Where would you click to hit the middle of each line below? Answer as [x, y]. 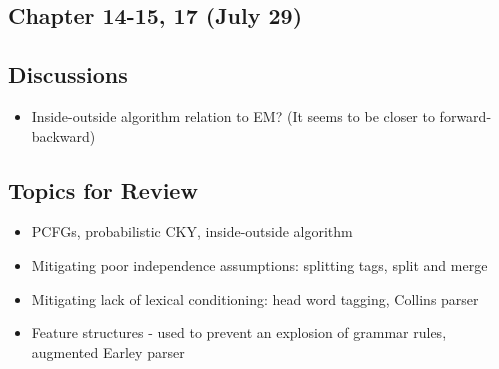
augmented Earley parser [108, 351]
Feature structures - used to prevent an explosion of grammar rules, [239, 332]
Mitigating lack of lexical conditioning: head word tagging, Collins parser [255, 298]
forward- [465, 115]
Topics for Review [103, 189]
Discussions [68, 74]
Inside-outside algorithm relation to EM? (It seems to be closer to [233, 115]
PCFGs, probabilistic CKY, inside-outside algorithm [192, 231]
